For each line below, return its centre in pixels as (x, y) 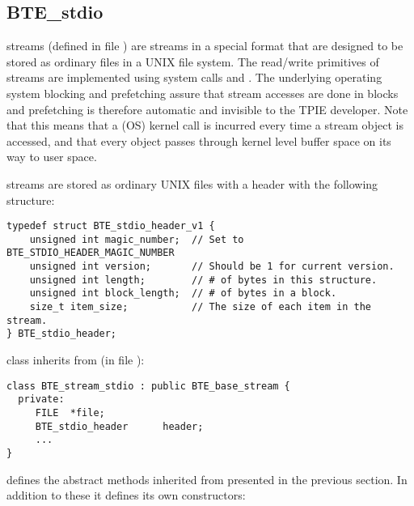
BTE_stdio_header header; (119, 426)
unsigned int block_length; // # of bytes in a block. (183, 293)
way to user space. (52, 157)
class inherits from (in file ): (76, 360)
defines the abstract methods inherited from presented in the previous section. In (207, 479)
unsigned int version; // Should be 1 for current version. (212, 267)
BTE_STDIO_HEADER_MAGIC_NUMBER (91, 253)
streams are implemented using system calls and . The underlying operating (194, 77)
